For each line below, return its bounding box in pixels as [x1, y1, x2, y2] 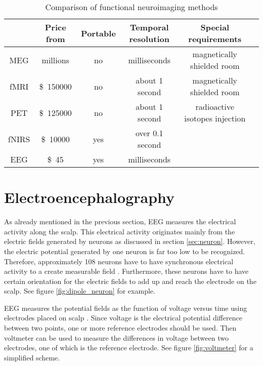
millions [41, 54, 69, 66]
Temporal [129, 21, 169, 33]
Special [200, 21, 230, 33]
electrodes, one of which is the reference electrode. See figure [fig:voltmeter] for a [4, 342, 253, 353]
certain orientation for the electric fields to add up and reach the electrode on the [4, 275, 256, 286]
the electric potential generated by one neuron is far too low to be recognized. [4, 246, 245, 256]
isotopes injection [184, 112, 246, 124]
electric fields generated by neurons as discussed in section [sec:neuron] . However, [4, 236, 255, 247]
